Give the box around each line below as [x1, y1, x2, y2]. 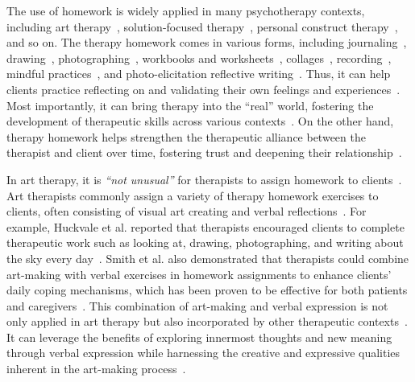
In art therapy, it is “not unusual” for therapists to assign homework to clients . [6, 170, 402, 187]
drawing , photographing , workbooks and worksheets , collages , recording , [6, 49, 392, 66]
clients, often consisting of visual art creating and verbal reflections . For [6, 203, 367, 220]
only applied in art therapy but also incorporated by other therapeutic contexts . [6, 313, 408, 330]
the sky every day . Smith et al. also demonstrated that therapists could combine [6, 249, 409, 266]
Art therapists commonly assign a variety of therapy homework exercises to [6, 187, 379, 203]
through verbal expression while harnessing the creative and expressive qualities [6, 344, 400, 361]
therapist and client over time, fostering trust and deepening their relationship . [6, 144, 402, 161]
